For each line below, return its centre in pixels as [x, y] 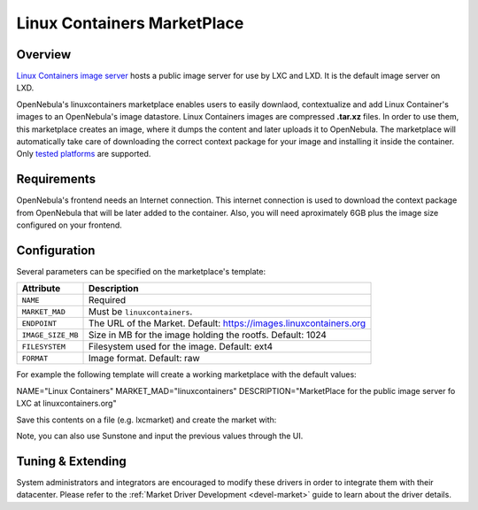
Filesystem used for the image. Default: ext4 [181, 347]
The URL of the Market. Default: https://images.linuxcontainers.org [227, 323]
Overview [44, 54]
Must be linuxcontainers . [140, 312]
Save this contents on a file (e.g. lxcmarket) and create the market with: [146, 420]
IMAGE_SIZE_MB [50, 335]
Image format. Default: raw [144, 359]
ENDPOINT [39, 323]
